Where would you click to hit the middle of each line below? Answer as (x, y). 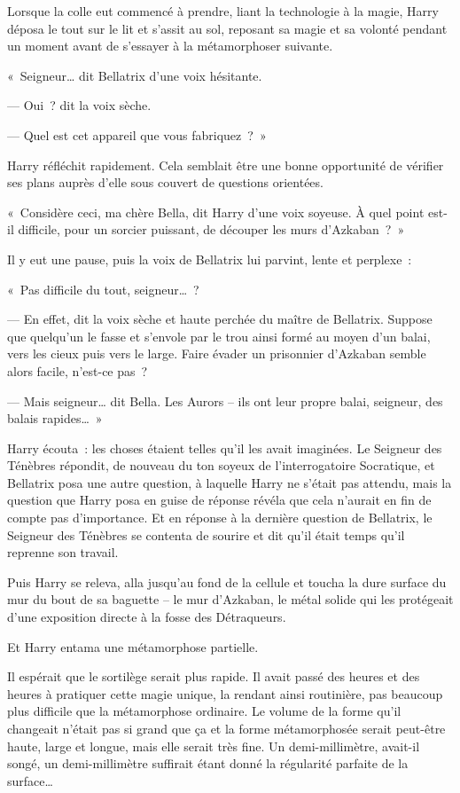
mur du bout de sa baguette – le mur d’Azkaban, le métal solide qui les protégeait (230, 599)
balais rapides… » (55, 418)
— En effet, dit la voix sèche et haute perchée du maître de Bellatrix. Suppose (220, 319)
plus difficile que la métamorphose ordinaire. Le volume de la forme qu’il (204, 711)
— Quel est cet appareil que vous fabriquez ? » (137, 134)
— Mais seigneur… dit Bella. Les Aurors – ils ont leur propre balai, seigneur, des (225, 400)
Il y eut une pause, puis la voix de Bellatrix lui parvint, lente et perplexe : (210, 259)
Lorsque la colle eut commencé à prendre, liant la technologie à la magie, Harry (223, 11)
